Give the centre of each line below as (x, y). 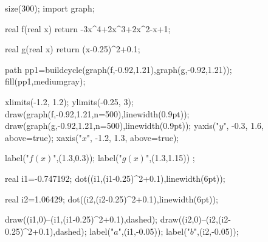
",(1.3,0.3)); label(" (88, 158)
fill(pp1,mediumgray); (45, 81)
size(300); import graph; (50, 8)
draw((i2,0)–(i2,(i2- (196, 219)
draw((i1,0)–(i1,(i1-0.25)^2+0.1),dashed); (81, 219)
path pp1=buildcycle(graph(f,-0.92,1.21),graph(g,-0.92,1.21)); (119, 69)
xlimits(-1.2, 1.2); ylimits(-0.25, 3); (69, 101)
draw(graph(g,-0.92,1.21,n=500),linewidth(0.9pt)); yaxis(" (112, 126)
